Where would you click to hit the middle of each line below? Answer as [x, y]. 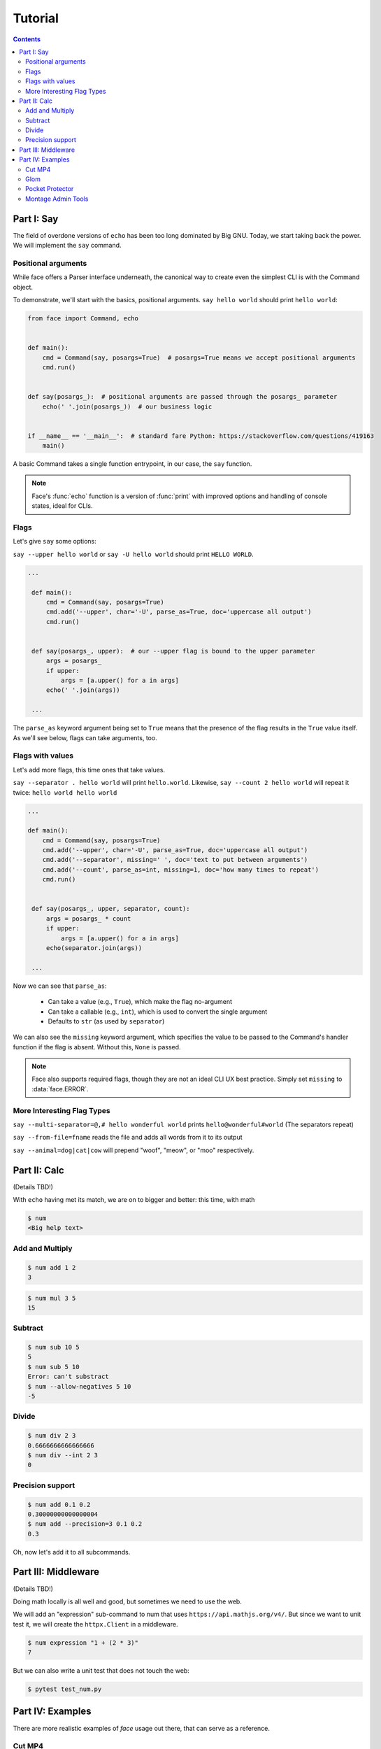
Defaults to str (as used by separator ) [106, 1021]
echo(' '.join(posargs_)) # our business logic [127, 406]
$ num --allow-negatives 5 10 [79, 1386]
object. [23, 287]
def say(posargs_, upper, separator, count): [111, 909]
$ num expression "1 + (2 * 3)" [83, 1643]
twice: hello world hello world [65, 792]
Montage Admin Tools [57, 199]
